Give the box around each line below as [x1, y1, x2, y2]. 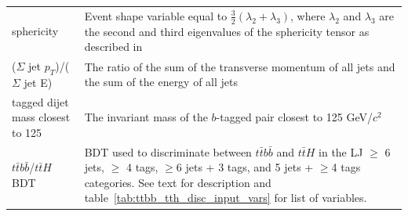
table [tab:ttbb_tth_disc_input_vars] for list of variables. [84, 189, 367, 206]
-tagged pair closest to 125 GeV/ [216, 109, 373, 125]
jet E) [24, 74, 53, 90]
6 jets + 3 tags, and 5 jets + [176, 159, 314, 175]
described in [84, 38, 143, 55]
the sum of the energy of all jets [84, 74, 239, 90]
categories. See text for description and [84, 174, 271, 190]
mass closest [12, 109, 71, 125]
